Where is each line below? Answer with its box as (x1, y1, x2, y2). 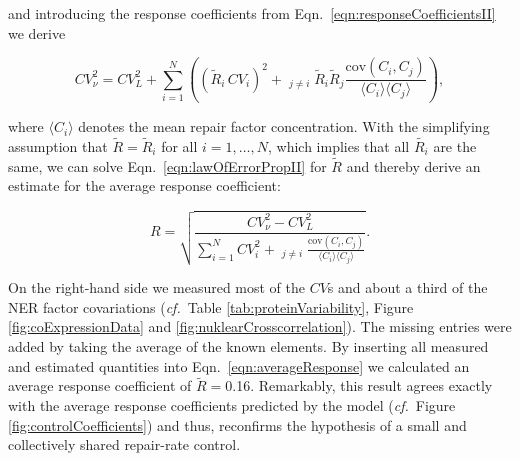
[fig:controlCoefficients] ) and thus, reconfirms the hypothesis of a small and (8, 414, 467, 435)
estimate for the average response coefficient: (8, 175, 281, 196)
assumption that (8, 135, 108, 156)
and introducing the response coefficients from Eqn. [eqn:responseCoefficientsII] (8, 3, 496, 23)
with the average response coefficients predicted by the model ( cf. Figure (8, 395, 456, 416)
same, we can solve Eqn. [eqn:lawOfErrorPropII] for (8, 155, 327, 176)
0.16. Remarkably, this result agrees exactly (225, 375, 493, 396)
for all (161, 135, 198, 156)
